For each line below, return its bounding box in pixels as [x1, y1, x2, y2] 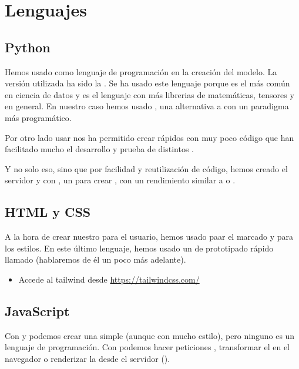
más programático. [5, 111, 72, 123]
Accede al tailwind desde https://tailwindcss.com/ [18, 273, 200, 285]
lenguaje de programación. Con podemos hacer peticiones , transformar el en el [5, 341, 290, 353]
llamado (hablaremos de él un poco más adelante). [5, 253, 186, 266]
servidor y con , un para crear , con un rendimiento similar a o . [5, 174, 236, 186]
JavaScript [5, 301, 70, 320]
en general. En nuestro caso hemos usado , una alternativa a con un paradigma [5, 100, 289, 112]
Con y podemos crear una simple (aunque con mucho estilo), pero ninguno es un [5, 329, 295, 341]
